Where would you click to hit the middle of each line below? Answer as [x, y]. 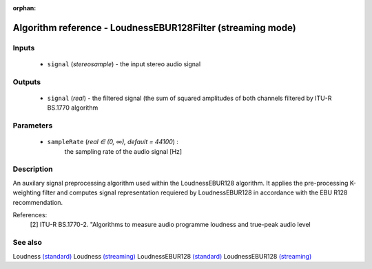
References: [30, 215]
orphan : [24, 8]
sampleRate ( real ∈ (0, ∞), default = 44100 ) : [113, 142]
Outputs [27, 81]
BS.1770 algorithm [73, 108]
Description [33, 169]
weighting [27, 192]
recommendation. [38, 202]
